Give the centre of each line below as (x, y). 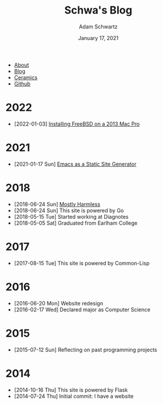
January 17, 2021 (98, 38)
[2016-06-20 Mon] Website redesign (59, 303)
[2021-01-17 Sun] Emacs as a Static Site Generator (75, 164)
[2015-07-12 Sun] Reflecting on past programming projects (85, 350)
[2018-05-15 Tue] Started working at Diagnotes (71, 216)
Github (22, 84)
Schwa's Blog (98, 10)
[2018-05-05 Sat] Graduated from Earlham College (76, 223)
